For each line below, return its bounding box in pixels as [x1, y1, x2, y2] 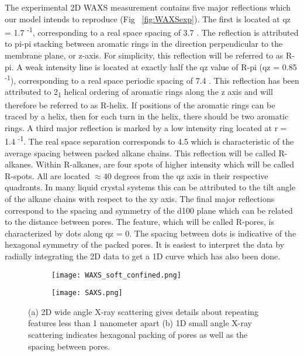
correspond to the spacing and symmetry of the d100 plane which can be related [5, 204, 293, 216]
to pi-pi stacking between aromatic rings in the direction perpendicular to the [5, 37, 283, 50]
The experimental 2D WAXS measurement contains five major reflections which [5, 1, 291, 13]
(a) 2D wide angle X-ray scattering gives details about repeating [28, 305, 259, 317]
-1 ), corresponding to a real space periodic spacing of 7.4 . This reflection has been [5, 73, 299, 86]
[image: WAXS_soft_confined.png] [51, 271, 181, 279]
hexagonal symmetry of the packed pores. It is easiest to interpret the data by [5, 238, 285, 251]
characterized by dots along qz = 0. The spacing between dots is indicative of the [5, 227, 296, 239]
